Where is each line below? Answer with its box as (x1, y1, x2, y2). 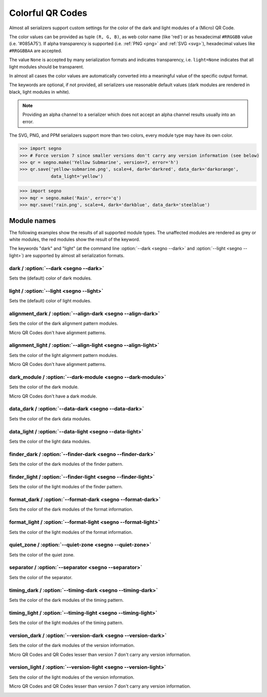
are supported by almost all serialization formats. (25, 252, 125, 258)
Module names (9, 216, 56, 225)
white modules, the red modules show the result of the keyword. (9, 236, 140, 242)
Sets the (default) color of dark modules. (9, 275, 92, 281)
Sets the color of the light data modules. (9, 438, 91, 444)
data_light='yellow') (50, 174, 103, 179)
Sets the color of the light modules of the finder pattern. (9, 484, 123, 490)
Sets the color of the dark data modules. (9, 415, 91, 421)
